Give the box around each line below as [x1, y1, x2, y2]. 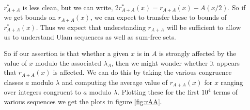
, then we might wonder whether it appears [111, 57, 240, 68]
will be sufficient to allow [167, 22, 241, 32]
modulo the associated [35, 57, 102, 68]
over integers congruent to [4, 87, 81, 97]
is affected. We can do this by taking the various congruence [53, 67, 232, 77]
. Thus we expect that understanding [36, 22, 146, 32]
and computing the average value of [62, 77, 168, 87]
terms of [213, 87, 238, 97]
